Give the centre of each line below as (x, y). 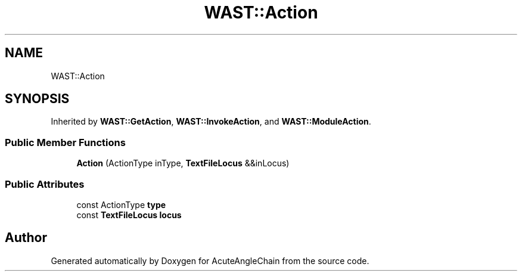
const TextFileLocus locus (129, 215)
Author (26, 238)
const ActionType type (121, 204)
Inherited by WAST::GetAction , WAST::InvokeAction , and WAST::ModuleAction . (211, 122)
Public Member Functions (65, 142)
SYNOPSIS (37, 99)
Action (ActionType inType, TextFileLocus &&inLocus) (183, 163)
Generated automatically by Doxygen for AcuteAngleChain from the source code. (210, 261)
